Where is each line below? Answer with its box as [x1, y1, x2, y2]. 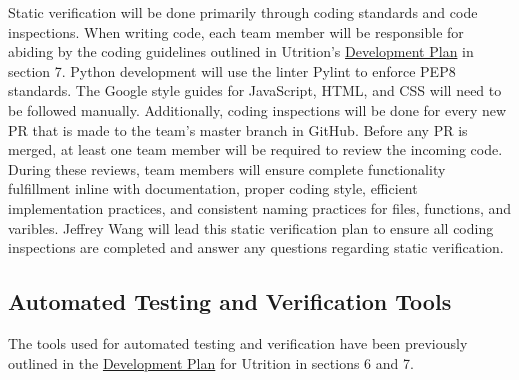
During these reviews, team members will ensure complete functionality [8, 158, 446, 179]
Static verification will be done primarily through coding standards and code [8, 2, 478, 22]
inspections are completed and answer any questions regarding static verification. [8, 237, 504, 258]
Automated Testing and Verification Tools [8, 286, 452, 317]
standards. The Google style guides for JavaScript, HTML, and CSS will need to [8, 80, 502, 101]
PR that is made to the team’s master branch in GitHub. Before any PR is [8, 119, 468, 140]
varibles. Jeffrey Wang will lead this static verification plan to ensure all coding [8, 217, 494, 238]
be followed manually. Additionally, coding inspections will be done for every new [8, 99, 507, 120]
